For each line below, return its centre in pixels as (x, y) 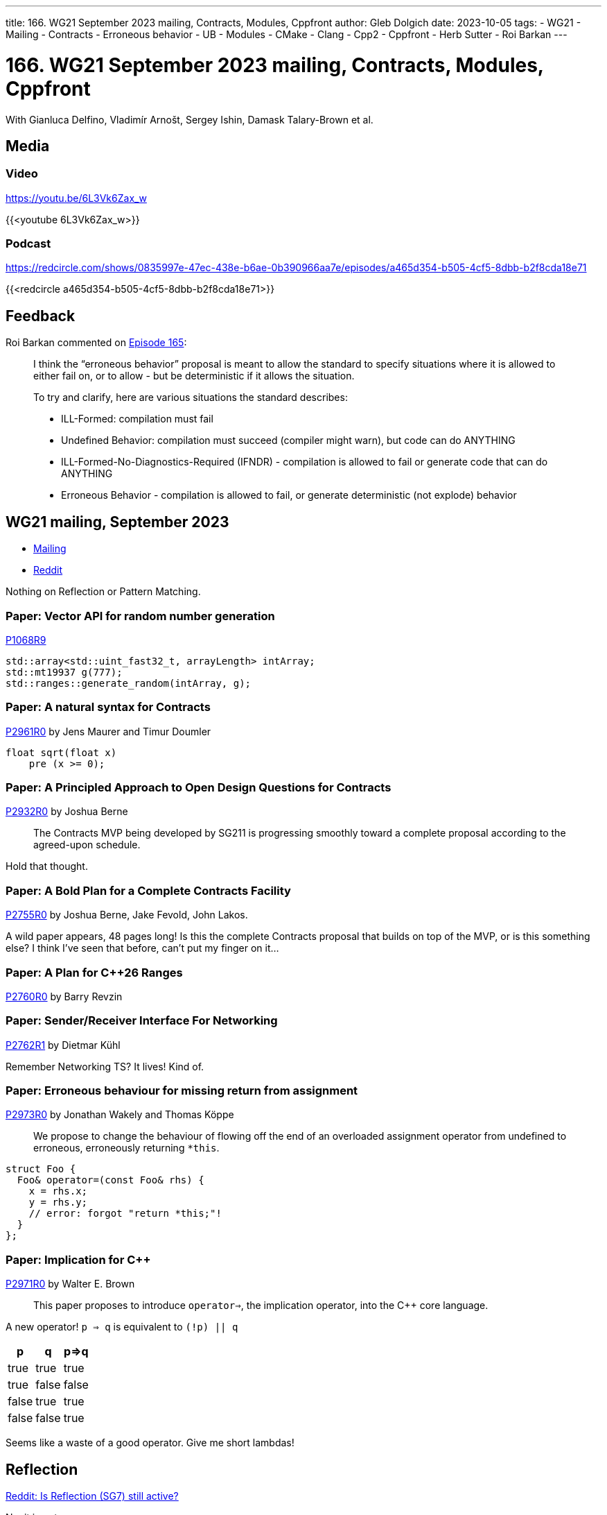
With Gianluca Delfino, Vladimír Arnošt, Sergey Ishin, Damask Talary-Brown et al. (190, 119)
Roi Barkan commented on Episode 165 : (96, 343)
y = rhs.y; (58, 1202)
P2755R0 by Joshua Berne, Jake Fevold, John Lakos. (127, 915)
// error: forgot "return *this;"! (125, 1214)
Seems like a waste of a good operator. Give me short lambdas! (150, 1443)
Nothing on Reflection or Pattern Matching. (103, 592)
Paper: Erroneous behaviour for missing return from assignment (182, 1091)
